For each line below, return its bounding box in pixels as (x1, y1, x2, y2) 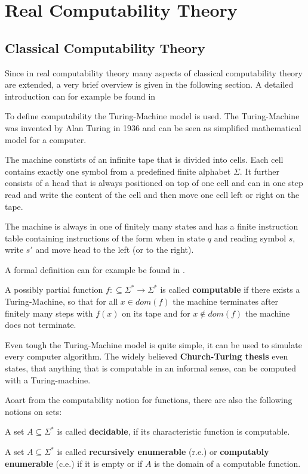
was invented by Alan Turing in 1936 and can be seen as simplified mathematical (5, 121, 301, 134)
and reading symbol (214, 231, 287, 244)
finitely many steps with (5, 306, 93, 319)
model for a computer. (5, 133, 87, 145)
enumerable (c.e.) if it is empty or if (5, 457, 143, 469)
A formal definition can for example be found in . (5, 263, 185, 275)
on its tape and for (122, 306, 190, 319)
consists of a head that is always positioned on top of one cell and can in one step (5, 176, 303, 189)
